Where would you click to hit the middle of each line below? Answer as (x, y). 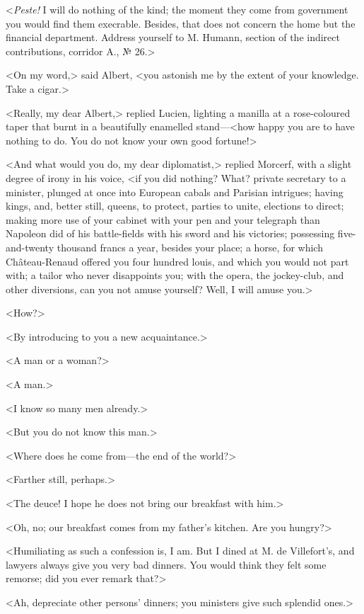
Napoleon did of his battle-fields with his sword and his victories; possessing (170, 233)
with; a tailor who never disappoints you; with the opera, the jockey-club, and (175, 275)
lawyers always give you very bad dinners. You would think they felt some (166, 564)
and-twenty (30, 247)
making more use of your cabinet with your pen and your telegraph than (163, 219)
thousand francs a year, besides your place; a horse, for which (190, 247)
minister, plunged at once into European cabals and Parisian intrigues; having (175, 192)
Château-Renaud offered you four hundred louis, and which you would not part (177, 261)
